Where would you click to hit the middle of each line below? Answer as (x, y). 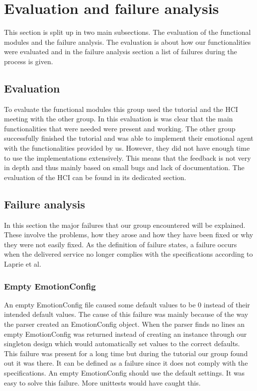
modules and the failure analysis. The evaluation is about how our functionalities (128, 42)
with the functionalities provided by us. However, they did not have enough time (127, 148)
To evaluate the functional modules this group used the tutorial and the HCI (121, 109)
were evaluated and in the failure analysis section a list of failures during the (121, 51)
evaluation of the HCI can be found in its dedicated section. (95, 177)
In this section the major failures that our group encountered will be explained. (125, 225)
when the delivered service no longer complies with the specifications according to (128, 254)
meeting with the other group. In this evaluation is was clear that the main (119, 119)
